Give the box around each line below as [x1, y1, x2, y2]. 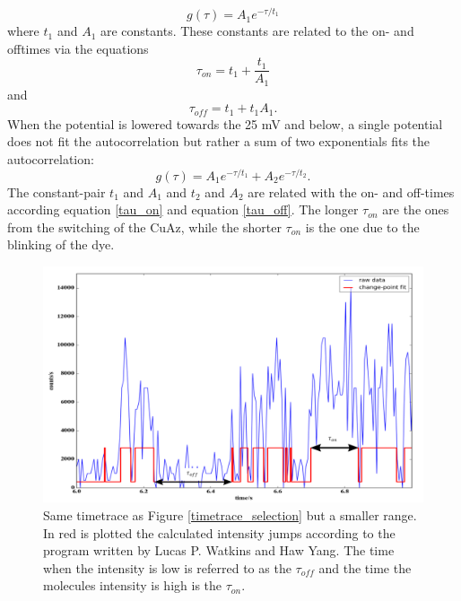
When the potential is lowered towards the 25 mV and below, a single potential [7, 114, 443, 133]
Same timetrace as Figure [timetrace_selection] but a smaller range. [43, 506, 417, 524]
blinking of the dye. [7, 235, 115, 254]
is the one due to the [305, 217, 420, 236]
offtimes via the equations [7, 39, 149, 57]
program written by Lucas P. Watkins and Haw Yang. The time [43, 541, 395, 560]
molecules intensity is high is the [43, 576, 222, 595]
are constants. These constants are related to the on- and [100, 22, 414, 40]
